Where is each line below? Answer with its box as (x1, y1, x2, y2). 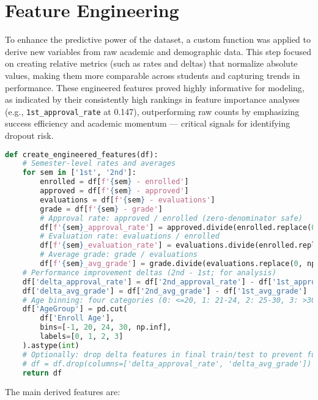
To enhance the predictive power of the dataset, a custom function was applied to (5, 33, 311, 46)
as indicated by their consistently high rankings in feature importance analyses (5, 93, 300, 106)
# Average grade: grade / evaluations (40, 250, 198, 259)
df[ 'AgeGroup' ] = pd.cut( (22, 305, 128, 314)
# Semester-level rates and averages (22, 159, 176, 168)
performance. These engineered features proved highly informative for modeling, (5, 81, 305, 94)
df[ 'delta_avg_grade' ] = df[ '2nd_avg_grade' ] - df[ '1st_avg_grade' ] (22, 286, 308, 295)
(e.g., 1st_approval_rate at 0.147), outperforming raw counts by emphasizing (5, 105, 300, 117)
